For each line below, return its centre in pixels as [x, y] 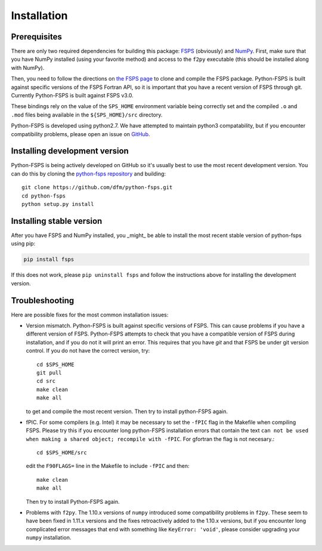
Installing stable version [57, 221]
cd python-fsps [44, 196]
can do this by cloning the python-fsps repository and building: [89, 174]
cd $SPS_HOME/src [62, 453]
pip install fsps [49, 259]
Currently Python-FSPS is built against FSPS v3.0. [72, 96]
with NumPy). [28, 67]
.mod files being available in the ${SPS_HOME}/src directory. [87, 115]
